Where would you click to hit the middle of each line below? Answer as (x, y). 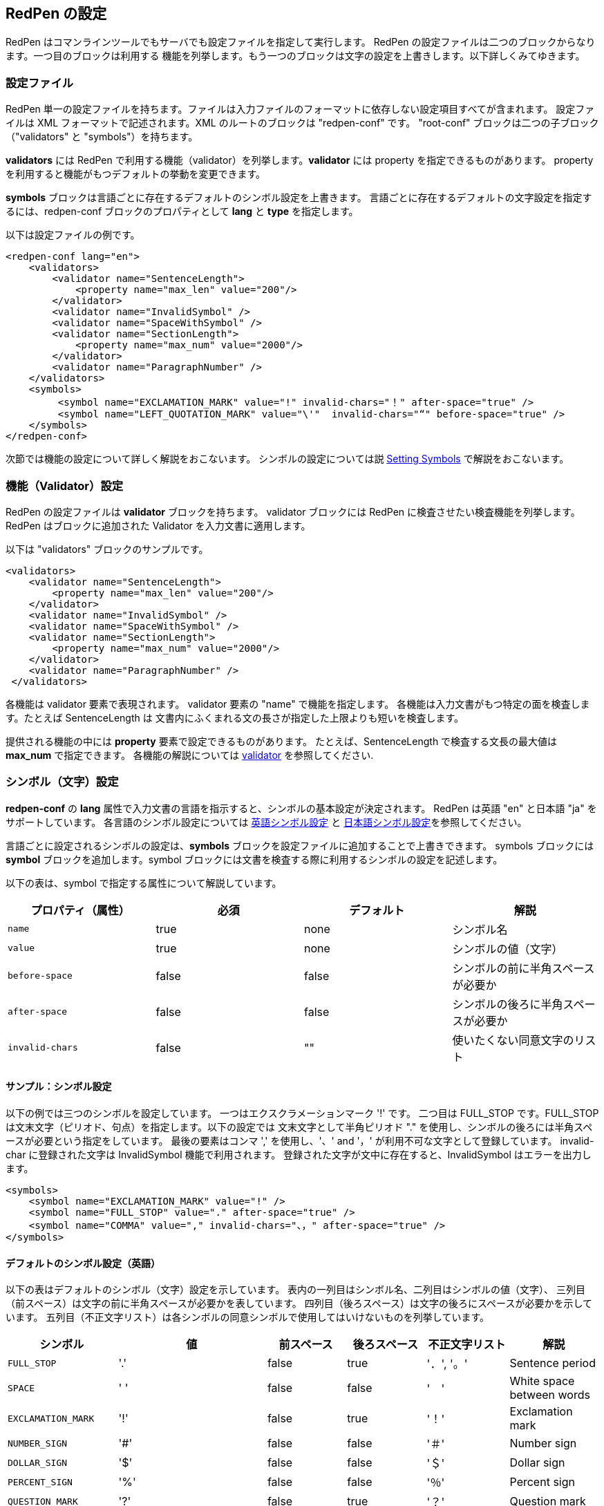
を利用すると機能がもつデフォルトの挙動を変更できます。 (136, 174)
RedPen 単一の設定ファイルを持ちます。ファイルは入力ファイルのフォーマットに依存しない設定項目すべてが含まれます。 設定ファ (300, 109)
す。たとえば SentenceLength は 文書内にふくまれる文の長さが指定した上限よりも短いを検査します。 (235, 717)
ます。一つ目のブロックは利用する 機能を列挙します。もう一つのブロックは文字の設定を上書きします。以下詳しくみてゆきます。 (295, 56)
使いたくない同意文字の (513, 1040)
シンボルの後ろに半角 (508, 1004)
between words (550, 1395)
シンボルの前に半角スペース (523, 968)
